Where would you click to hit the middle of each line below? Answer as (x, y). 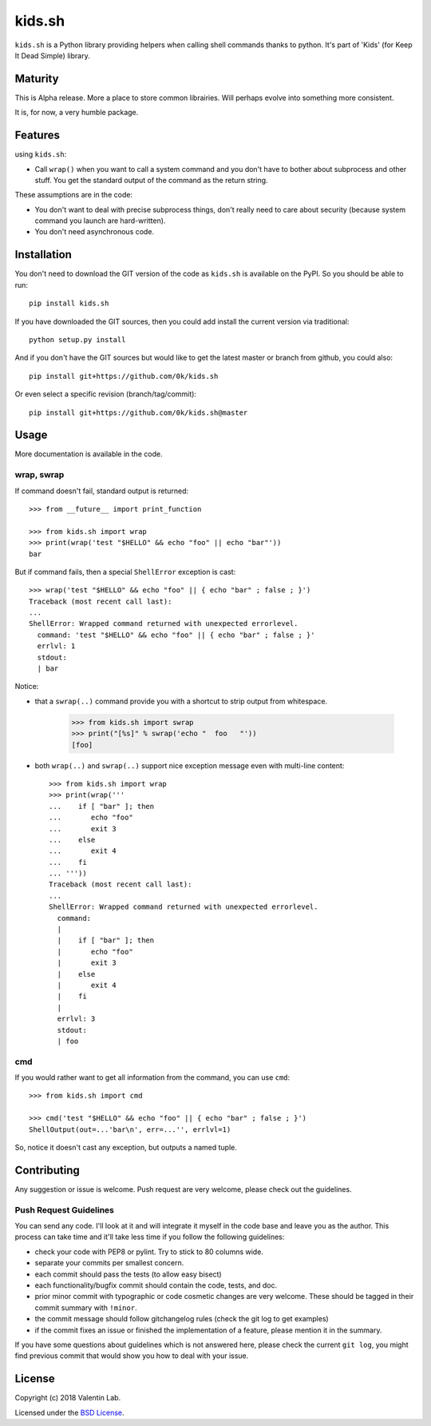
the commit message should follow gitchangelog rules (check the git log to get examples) (182, 1319)
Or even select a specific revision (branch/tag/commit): (106, 394)
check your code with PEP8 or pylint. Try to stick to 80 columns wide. (149, 1252)
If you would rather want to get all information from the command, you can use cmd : (152, 1077)
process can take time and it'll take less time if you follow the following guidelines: (150, 1237)
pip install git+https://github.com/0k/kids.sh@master (138, 412)
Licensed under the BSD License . (69, 1412)
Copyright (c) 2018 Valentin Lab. (68, 1398)
